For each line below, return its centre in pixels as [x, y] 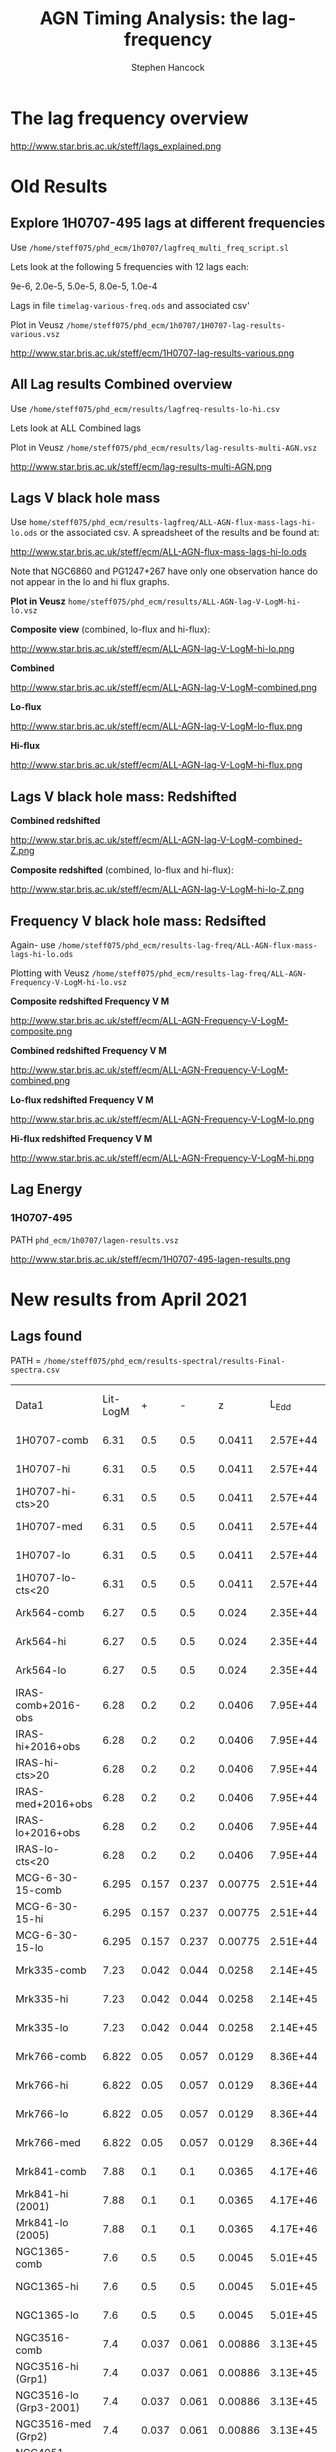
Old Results [59, 186]
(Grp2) [31, 2436]
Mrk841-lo [42, 2222]
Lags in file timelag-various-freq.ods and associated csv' [130, 305]
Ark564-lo [41, 1670]
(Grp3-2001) [47, 2407]
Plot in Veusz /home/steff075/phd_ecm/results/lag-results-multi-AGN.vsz [164, 447]
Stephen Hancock [168, 67]
